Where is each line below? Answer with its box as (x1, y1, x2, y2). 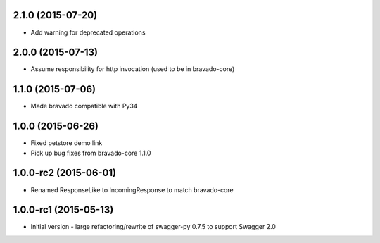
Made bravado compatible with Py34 (30, 102, 138, 111)
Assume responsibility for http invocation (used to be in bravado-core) (30, 65, 235, 73)
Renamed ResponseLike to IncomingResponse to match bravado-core (30, 185, 234, 194)
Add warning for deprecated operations (30, 28, 146, 37)
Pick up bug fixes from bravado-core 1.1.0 (30, 149, 151, 157)
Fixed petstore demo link (30, 139, 103, 147)
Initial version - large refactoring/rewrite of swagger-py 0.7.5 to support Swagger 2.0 (30, 223, 276, 231)
